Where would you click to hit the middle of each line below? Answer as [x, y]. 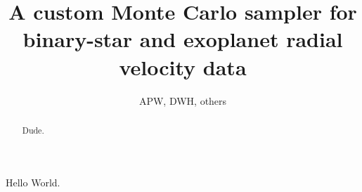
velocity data [183, 66]
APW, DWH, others [183, 100]
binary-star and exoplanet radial [183, 39]
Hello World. [33, 182]
